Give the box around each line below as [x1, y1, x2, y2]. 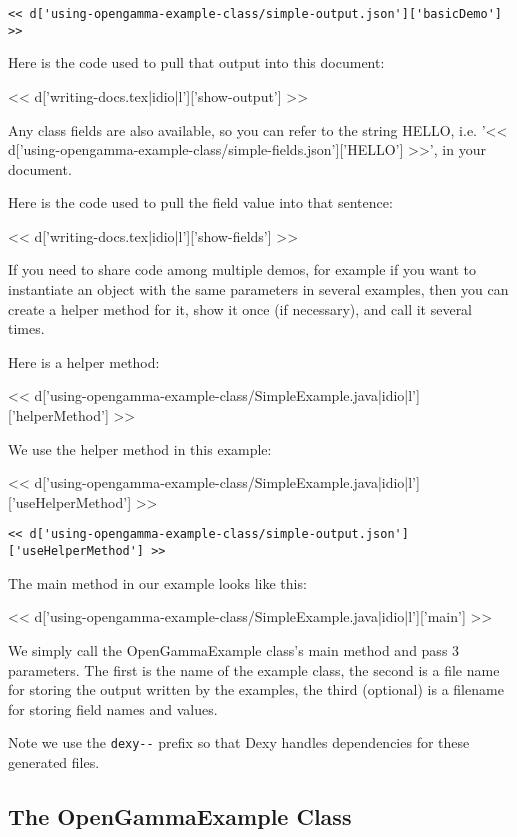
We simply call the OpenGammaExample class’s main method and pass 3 [8, 639, 460, 660]
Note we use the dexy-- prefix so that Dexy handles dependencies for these [8, 732, 470, 753]
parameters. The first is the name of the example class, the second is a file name [8, 659, 500, 680]
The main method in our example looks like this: [8, 572, 307, 593]
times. [8, 318, 45, 339]
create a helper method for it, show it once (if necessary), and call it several [8, 298, 473, 319]
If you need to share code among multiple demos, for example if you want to [8, 259, 477, 280]
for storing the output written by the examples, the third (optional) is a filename [8, 679, 504, 700]
